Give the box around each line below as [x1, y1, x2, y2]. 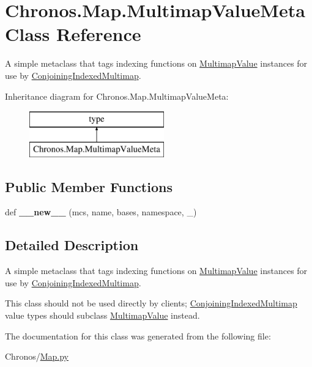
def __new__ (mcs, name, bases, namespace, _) [5, 206, 197, 218]
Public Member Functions [5, 177, 173, 196]
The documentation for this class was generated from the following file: [5, 329, 271, 342]
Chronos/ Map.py [5, 350, 69, 363]
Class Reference [5, 21, 141, 46]
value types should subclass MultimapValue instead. [5, 309, 200, 322]
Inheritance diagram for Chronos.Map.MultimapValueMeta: [5, 89, 229, 102]
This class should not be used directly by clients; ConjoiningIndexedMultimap [5, 297, 297, 310]
